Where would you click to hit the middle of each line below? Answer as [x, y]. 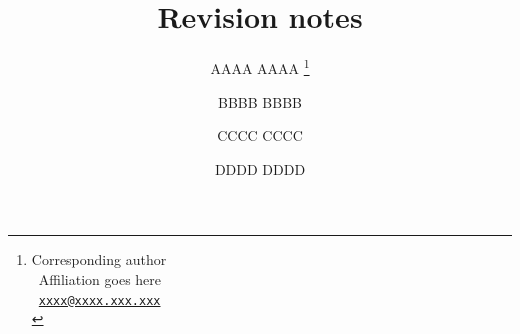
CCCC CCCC [260, 135]
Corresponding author [99, 259]
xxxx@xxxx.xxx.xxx [99, 300]
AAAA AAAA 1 [260, 66]
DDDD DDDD [260, 168]
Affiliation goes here [100, 278]
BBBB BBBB [260, 101]
